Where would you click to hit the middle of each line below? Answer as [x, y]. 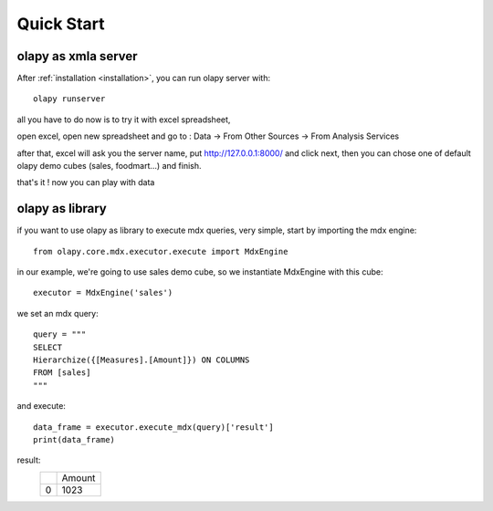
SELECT [48, 347]
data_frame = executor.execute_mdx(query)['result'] [153, 427]
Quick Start [61, 24]
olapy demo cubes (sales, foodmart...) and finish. [109, 166]
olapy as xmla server [77, 56]
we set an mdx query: [58, 313]
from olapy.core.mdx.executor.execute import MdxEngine [161, 251]
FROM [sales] [62, 373]
